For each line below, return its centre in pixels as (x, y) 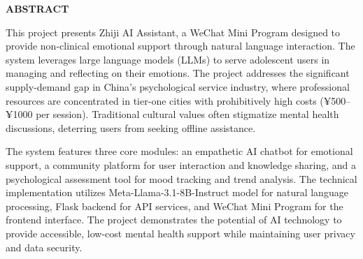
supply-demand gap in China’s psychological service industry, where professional (178, 86)
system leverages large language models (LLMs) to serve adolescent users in (168, 59)
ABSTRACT (37, 8)
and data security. (44, 247)
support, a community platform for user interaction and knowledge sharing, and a (181, 164)
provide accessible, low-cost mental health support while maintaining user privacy (180, 233)
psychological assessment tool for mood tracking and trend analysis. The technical (181, 178)
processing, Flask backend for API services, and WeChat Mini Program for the (175, 206)
